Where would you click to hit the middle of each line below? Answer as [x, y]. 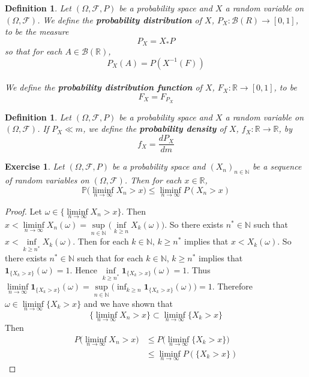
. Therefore [232, 286]
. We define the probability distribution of [120, 19]
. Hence [84, 269]
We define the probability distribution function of [103, 87]
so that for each [34, 51]
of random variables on [47, 180]
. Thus [199, 269]
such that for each [110, 257]
